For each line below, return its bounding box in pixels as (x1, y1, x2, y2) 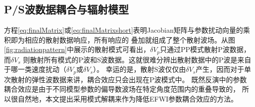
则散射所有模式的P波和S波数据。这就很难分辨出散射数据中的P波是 (23, 54, 238, 64)
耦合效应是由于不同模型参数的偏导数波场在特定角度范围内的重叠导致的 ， (4, 84, 240, 94)
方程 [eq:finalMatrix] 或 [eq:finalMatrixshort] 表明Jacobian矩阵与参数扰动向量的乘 (4, 25, 250, 35)
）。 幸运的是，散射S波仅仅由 (93, 64, 186, 74)
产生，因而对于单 (196, 64, 252, 74)
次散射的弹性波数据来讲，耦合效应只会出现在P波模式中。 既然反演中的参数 (4, 74, 247, 84)
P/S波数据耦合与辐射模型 (4, 1, 129, 17)
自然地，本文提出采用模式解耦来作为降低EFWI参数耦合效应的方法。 (17, 94, 238, 104)
